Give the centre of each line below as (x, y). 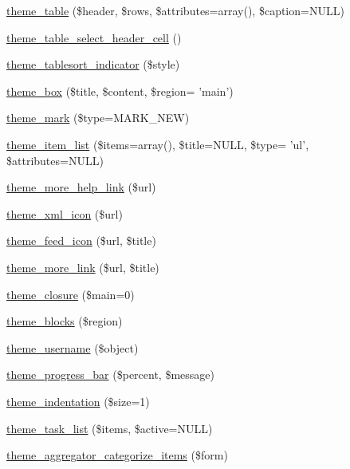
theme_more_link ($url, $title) (83, 267)
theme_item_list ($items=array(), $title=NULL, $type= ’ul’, (158, 144)
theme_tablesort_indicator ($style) (93, 64)
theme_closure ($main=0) (71, 294)
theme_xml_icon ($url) (65, 213)
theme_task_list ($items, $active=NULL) (110, 428)
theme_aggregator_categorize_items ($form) (117, 455)
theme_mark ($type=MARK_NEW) (98, 118)
